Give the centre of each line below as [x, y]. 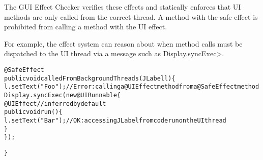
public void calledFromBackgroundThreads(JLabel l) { [90, 78]
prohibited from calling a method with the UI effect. [86, 27]
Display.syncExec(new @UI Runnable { [63, 95]
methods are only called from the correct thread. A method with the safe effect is [131, 16]
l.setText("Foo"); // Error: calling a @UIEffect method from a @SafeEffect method [132, 87]
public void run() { [33, 112]
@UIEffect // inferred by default [55, 104]
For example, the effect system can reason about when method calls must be [123, 43]
